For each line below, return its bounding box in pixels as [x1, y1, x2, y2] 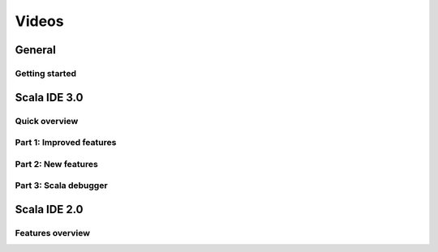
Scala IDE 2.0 [15, 203, 84, 216]
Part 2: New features [15, 158, 99, 169]
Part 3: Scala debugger [15, 180, 109, 191]
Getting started [15, 67, 77, 79]
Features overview [15, 227, 91, 238]
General [15, 43, 57, 57]
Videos [15, 12, 64, 30]
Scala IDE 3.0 [15, 90, 84, 105]
